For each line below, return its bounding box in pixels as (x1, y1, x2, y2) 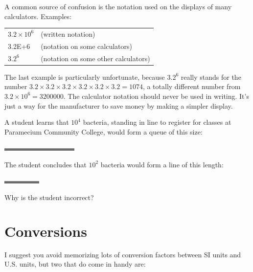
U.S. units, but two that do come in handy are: (4, 259, 146, 269)
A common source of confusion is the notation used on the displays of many (4, 1, 232, 11)
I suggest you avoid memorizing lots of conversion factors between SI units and (4, 249, 241, 259)
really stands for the (181, 71, 241, 82)
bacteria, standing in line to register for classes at (83, 117, 231, 127)
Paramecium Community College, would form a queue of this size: (4, 126, 203, 136)
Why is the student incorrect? (4, 192, 94, 203)
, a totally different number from (142, 81, 241, 91)
